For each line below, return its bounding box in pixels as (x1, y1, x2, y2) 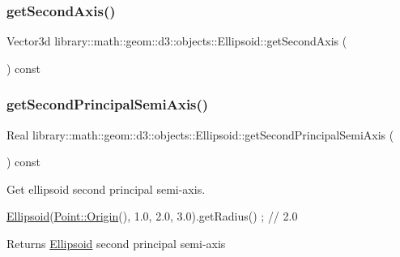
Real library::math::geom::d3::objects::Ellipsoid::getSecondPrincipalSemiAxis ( (6, 126, 394, 143)
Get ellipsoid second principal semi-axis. (6, 180, 206, 197)
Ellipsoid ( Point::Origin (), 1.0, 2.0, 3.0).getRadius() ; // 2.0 (6, 208, 298, 225)
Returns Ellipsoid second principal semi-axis (6, 235, 226, 251)
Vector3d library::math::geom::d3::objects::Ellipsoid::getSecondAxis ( (6, 32, 347, 49)
